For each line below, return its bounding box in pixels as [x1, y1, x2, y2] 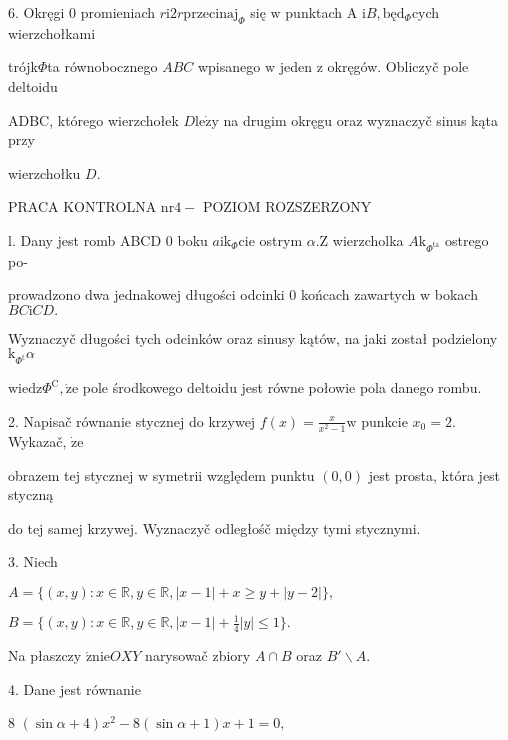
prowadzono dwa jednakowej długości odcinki [8, 284, 285, 305]
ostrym [259, 229, 303, 250]
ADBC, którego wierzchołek [8, 109, 179, 130]
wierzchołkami [8, 22, 96, 43]
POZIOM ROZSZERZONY [202, 196, 372, 217]
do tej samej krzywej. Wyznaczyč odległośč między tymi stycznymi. [8, 517, 421, 538]
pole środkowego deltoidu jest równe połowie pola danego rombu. [82, 377, 482, 398]
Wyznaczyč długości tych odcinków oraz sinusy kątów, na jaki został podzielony [8, 327, 498, 348]
